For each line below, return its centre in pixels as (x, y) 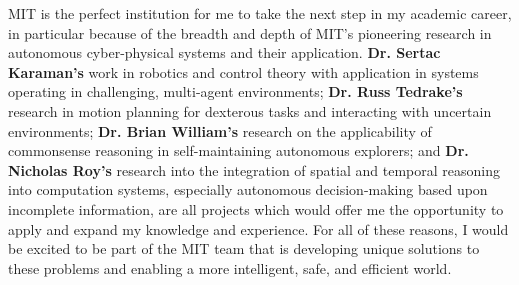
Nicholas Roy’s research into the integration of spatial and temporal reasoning (254, 169)
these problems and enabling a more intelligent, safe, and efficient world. (230, 267)
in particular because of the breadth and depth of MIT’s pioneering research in (250, 32)
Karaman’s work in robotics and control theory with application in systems (243, 71)
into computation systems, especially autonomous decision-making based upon (248, 189)
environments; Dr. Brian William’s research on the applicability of (220, 130)
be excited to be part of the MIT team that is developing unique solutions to (244, 248)
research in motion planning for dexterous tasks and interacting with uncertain (250, 110)
